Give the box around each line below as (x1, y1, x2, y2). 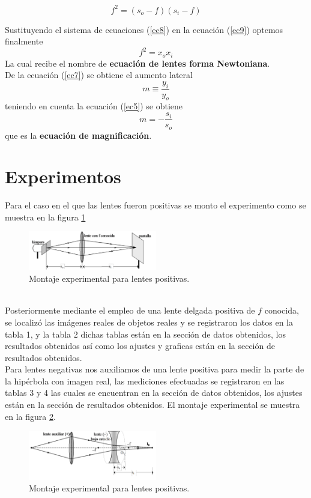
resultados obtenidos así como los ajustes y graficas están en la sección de (5, 339, 275, 352)
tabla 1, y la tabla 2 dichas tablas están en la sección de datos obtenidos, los (5, 327, 286, 340)
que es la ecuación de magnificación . (5, 129, 152, 141)
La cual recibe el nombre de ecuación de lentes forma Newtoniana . (5, 56, 270, 69)
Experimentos (5, 164, 121, 189)
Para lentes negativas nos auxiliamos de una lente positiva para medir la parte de (5, 363, 304, 375)
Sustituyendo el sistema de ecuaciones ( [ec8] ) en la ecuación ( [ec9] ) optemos (5, 23, 283, 35)
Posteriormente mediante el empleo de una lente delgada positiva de (5, 304, 255, 317)
